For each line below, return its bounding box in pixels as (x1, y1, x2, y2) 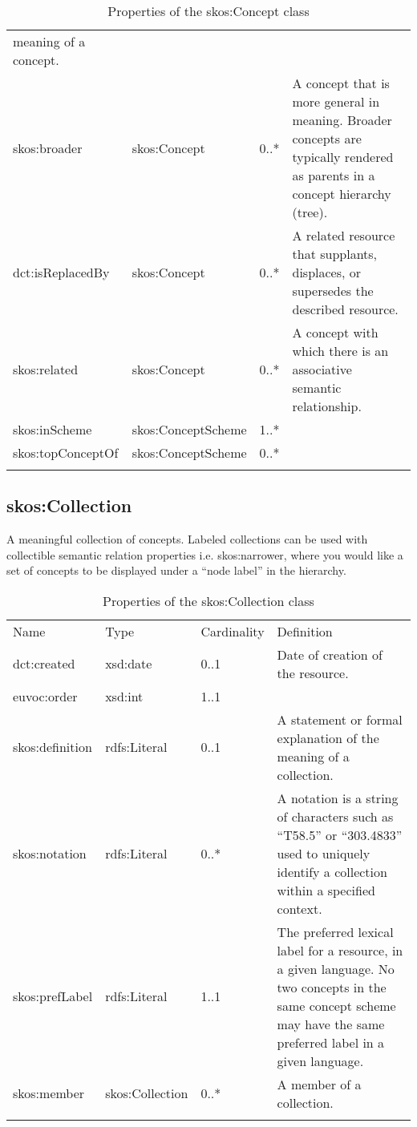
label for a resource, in (277, 940, 403, 959)
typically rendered (292, 147, 394, 166)
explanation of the (277, 728, 379, 747)
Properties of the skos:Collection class (103, 591, 314, 610)
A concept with (292, 323, 379, 341)
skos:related (13, 360, 79, 378)
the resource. (277, 663, 349, 682)
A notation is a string (277, 788, 399, 807)
